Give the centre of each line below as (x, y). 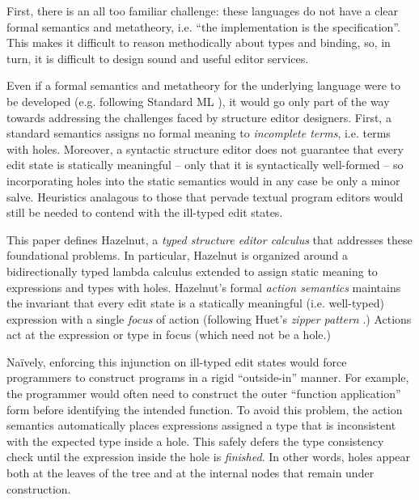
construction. (39, 488)
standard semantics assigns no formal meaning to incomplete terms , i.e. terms (199, 133)
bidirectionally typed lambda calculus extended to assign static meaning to (192, 271)
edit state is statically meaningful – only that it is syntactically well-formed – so (205, 165)
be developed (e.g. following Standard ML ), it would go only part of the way (198, 101)
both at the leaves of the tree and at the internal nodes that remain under (190, 473)
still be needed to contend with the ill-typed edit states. (145, 212)
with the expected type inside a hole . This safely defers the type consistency (195, 441)
